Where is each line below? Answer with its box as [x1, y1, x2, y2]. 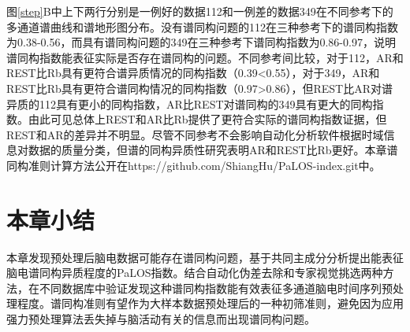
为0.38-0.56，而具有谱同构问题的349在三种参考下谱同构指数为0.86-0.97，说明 [6, 34, 396, 50]
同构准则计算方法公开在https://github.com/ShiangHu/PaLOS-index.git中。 [6, 157, 381, 173]
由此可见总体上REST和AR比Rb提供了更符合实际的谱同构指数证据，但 [28, 111, 387, 127]
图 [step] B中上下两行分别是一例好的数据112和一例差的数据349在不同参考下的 [6, 3, 393, 19]
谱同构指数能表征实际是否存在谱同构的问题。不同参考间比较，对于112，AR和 [6, 49, 404, 65]
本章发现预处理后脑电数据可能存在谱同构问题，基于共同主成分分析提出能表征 [6, 249, 404, 265]
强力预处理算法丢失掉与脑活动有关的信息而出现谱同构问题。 [6, 311, 315, 327]
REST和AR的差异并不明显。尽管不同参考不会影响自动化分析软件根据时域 [6, 126, 384, 142]
